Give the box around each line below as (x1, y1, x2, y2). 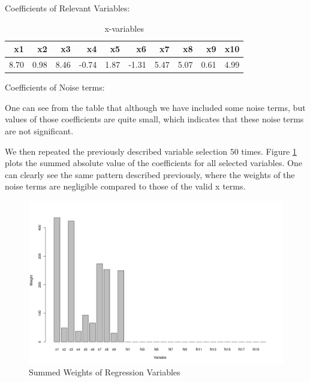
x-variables (104, 22, 144, 34)
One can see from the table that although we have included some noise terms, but (5, 101, 306, 113)
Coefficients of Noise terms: (5, 81, 105, 94)
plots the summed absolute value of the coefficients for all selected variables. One (5, 157, 302, 169)
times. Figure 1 (241, 145, 297, 157)
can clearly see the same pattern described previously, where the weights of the (5, 168, 295, 181)
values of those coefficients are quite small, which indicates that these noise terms (5, 113, 304, 125)
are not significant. (5, 124, 74, 137)
